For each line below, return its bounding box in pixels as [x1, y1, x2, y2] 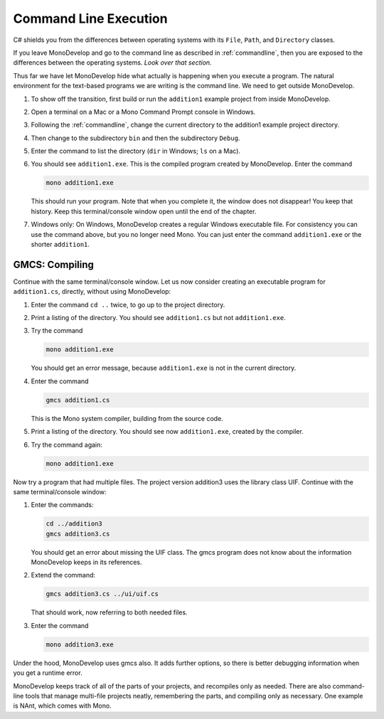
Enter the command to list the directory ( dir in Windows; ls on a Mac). [31, 147, 241, 156]
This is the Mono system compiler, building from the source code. [31, 414, 223, 422]
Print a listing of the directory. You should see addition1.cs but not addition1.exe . [31, 314, 286, 322]
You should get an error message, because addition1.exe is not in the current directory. [31, 363, 297, 373]
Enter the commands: [31, 501, 94, 509]
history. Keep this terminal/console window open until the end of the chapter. [31, 207, 257, 215]
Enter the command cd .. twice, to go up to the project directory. [31, 300, 225, 309]
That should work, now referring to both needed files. [31, 608, 188, 617]
